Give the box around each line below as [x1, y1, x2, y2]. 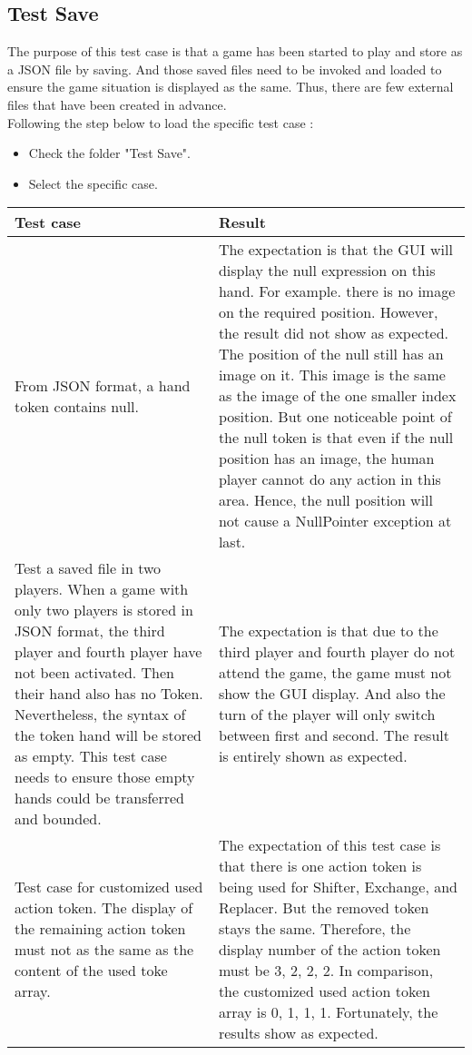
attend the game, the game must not [218, 662, 452, 684]
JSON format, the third [15, 620, 165, 642]
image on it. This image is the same [218, 364, 446, 386]
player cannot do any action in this [218, 468, 441, 490]
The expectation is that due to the [218, 620, 438, 642]
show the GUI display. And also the [218, 683, 446, 705]
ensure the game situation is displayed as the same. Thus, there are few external [7, 77, 454, 96]
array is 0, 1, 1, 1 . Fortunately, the [218, 1001, 438, 1023]
